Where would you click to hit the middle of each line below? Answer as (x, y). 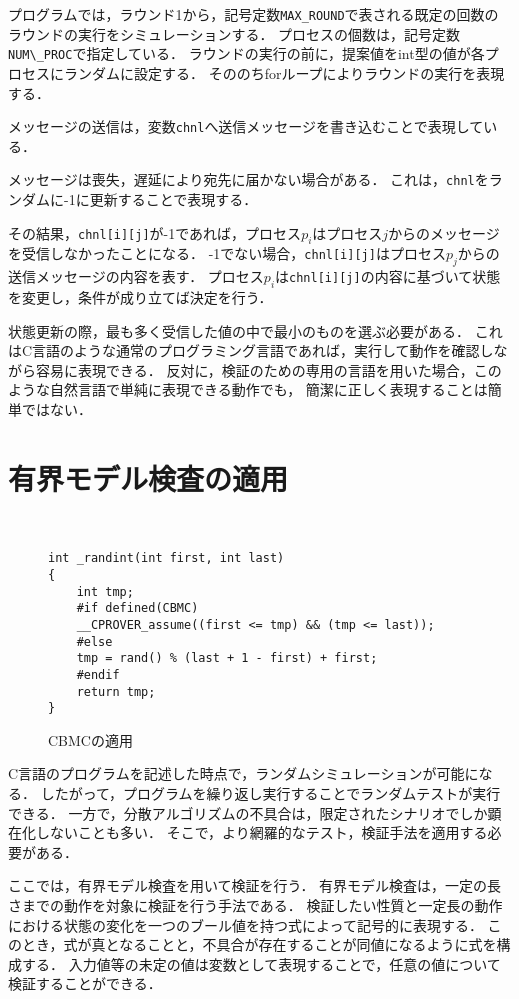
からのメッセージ (444, 232)
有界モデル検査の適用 (148, 477)
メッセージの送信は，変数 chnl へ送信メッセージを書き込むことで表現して (246, 126)
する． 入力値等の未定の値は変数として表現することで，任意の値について (261, 963)
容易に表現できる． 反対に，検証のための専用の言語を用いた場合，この (268, 369)
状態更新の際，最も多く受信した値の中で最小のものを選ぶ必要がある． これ (255, 330)
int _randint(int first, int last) (166, 558)
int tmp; (105, 591)
